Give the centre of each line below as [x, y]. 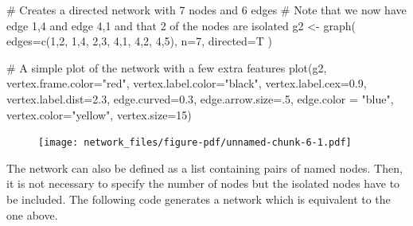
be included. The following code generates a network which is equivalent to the [199, 199]
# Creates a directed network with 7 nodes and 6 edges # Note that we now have [206, 10]
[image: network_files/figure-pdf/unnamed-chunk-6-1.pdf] [195, 143]
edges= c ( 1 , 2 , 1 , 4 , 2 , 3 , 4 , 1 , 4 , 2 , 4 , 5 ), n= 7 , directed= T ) [139, 41]
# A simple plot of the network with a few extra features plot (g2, [167, 67]
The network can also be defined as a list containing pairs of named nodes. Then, [205, 168]
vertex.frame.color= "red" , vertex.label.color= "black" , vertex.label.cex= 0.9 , [187, 83]
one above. [32, 214]
